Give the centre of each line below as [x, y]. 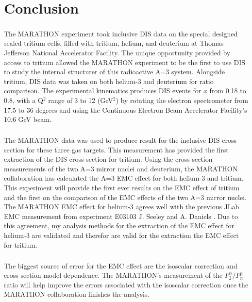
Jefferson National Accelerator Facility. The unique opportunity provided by [117, 52]
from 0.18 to [228, 91]
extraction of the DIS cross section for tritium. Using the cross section [108, 159]
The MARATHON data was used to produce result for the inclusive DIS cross [120, 140]
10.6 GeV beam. [28, 119]
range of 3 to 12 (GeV [81, 100]
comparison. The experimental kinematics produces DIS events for [103, 91]
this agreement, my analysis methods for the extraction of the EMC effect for [119, 226]
